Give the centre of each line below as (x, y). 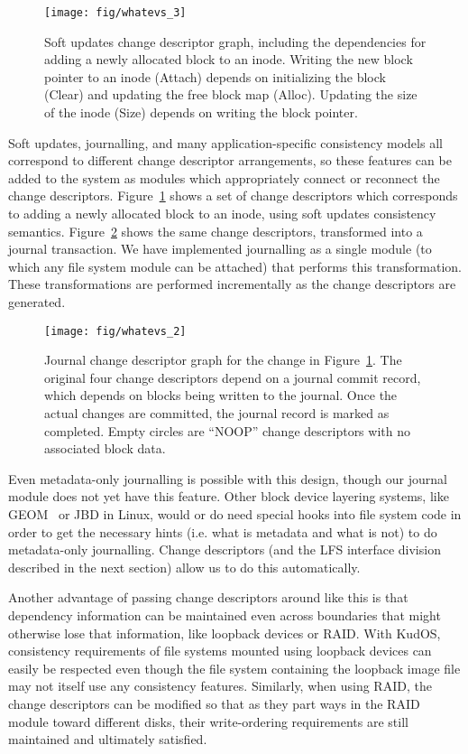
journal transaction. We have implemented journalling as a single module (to (220, 249)
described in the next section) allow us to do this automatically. (184, 567)
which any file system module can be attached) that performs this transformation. (235, 266)
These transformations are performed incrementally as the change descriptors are (232, 284)
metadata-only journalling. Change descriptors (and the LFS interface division (225, 549)
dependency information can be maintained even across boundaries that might (225, 614)
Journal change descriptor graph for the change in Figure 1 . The (223, 360)
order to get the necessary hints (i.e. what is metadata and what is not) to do (223, 531)
